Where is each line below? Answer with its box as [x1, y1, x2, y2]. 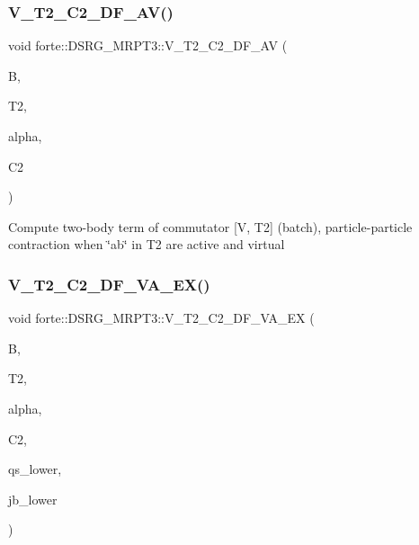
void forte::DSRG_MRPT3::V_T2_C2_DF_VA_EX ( [8, 308, 315, 327]
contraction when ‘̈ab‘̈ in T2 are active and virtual [8, 235, 285, 254]
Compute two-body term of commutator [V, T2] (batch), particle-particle [8, 217, 413, 236]
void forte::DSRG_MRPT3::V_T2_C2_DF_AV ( [8, 36, 288, 55]
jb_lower [8, 489, 58, 508]
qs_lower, [8, 460, 62, 478]
